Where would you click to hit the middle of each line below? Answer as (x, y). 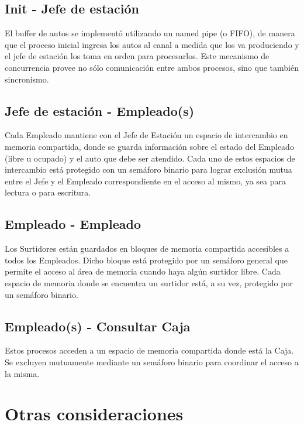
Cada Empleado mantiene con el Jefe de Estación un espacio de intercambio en (146, 135)
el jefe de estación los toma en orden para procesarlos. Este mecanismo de (137, 56)
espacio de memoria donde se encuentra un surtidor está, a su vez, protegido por (149, 282)
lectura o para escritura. (48, 192)
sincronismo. (27, 79)
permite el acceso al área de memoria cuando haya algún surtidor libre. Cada (143, 271)
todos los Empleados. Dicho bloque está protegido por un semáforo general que (146, 260)
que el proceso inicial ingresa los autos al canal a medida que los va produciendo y (152, 44)
